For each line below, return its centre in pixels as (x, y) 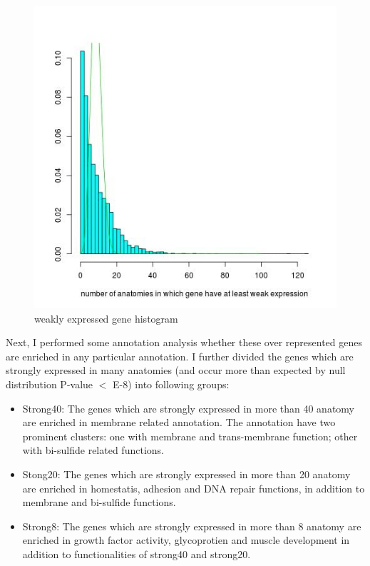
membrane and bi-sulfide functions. (99, 502)
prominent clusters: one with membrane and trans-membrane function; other (190, 436)
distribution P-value (50, 384)
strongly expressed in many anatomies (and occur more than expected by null (176, 370)
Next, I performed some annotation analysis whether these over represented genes (184, 342)
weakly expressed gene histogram (106, 318)
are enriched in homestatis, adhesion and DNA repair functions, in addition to (194, 488)
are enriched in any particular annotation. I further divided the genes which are (180, 356)
